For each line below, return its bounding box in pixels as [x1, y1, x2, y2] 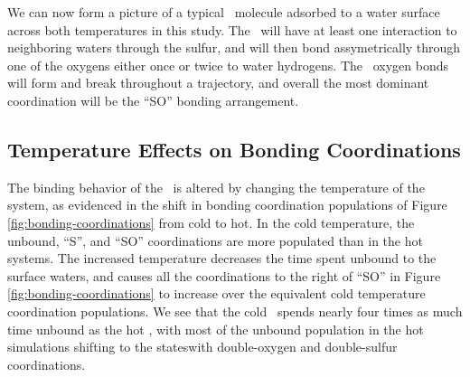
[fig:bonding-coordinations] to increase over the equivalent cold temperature [7, 284, 426, 303]
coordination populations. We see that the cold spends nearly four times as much [7, 301, 463, 320]
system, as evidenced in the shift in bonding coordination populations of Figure [7, 195, 447, 214]
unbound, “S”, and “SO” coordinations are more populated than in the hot [7, 231, 423, 250]
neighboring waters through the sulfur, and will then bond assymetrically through [7, 38, 461, 57]
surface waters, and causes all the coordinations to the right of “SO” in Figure [7, 266, 441, 285]
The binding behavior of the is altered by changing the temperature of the [7, 177, 425, 196]
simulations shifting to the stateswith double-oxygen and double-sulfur [7, 337, 398, 356]
